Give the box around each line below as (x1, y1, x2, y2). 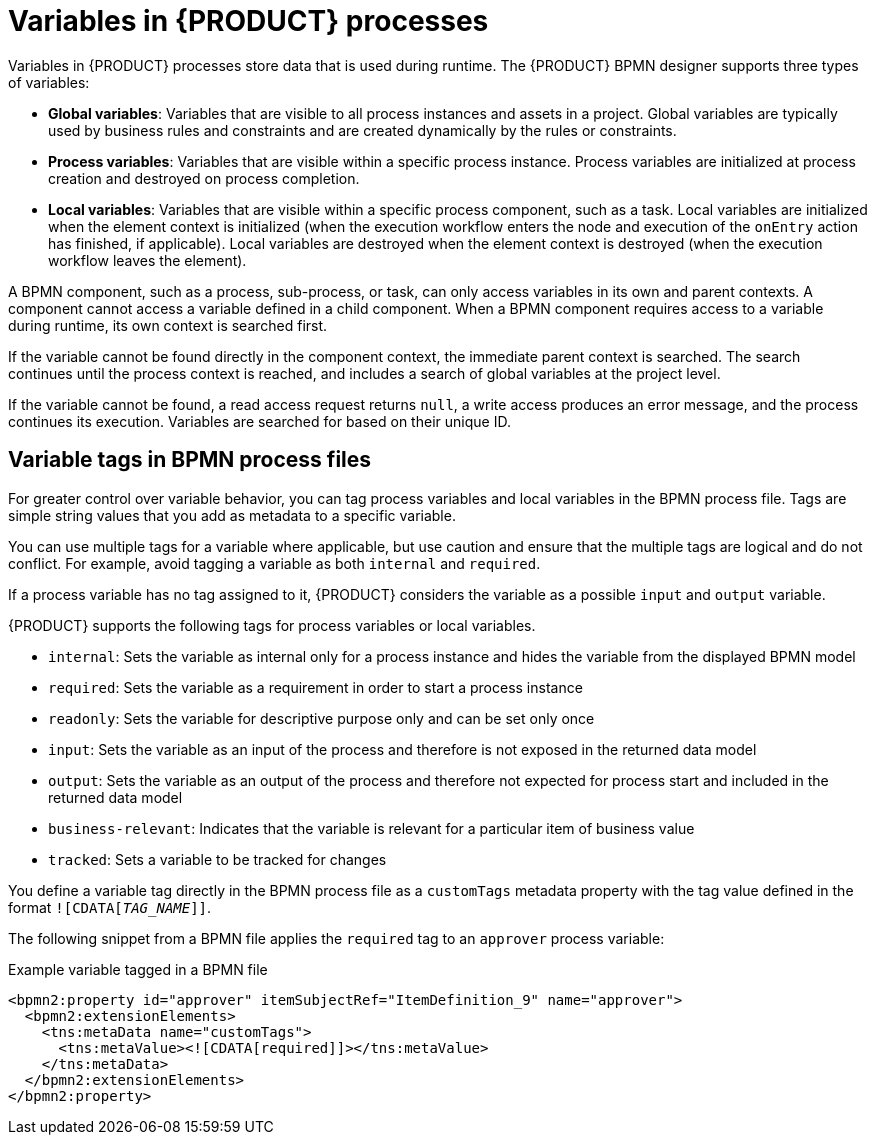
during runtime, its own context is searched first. (8, 316, 328, 334)
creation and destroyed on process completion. (48, 169, 360, 187)
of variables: (8, 73, 90, 91)
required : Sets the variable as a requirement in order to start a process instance (48, 678, 583, 696)
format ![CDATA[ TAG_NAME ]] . (8, 898, 212, 916)
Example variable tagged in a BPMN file (8, 960, 268, 978)
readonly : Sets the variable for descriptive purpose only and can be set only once (48, 709, 595, 727)
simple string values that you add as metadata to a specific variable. (8, 506, 456, 524)
